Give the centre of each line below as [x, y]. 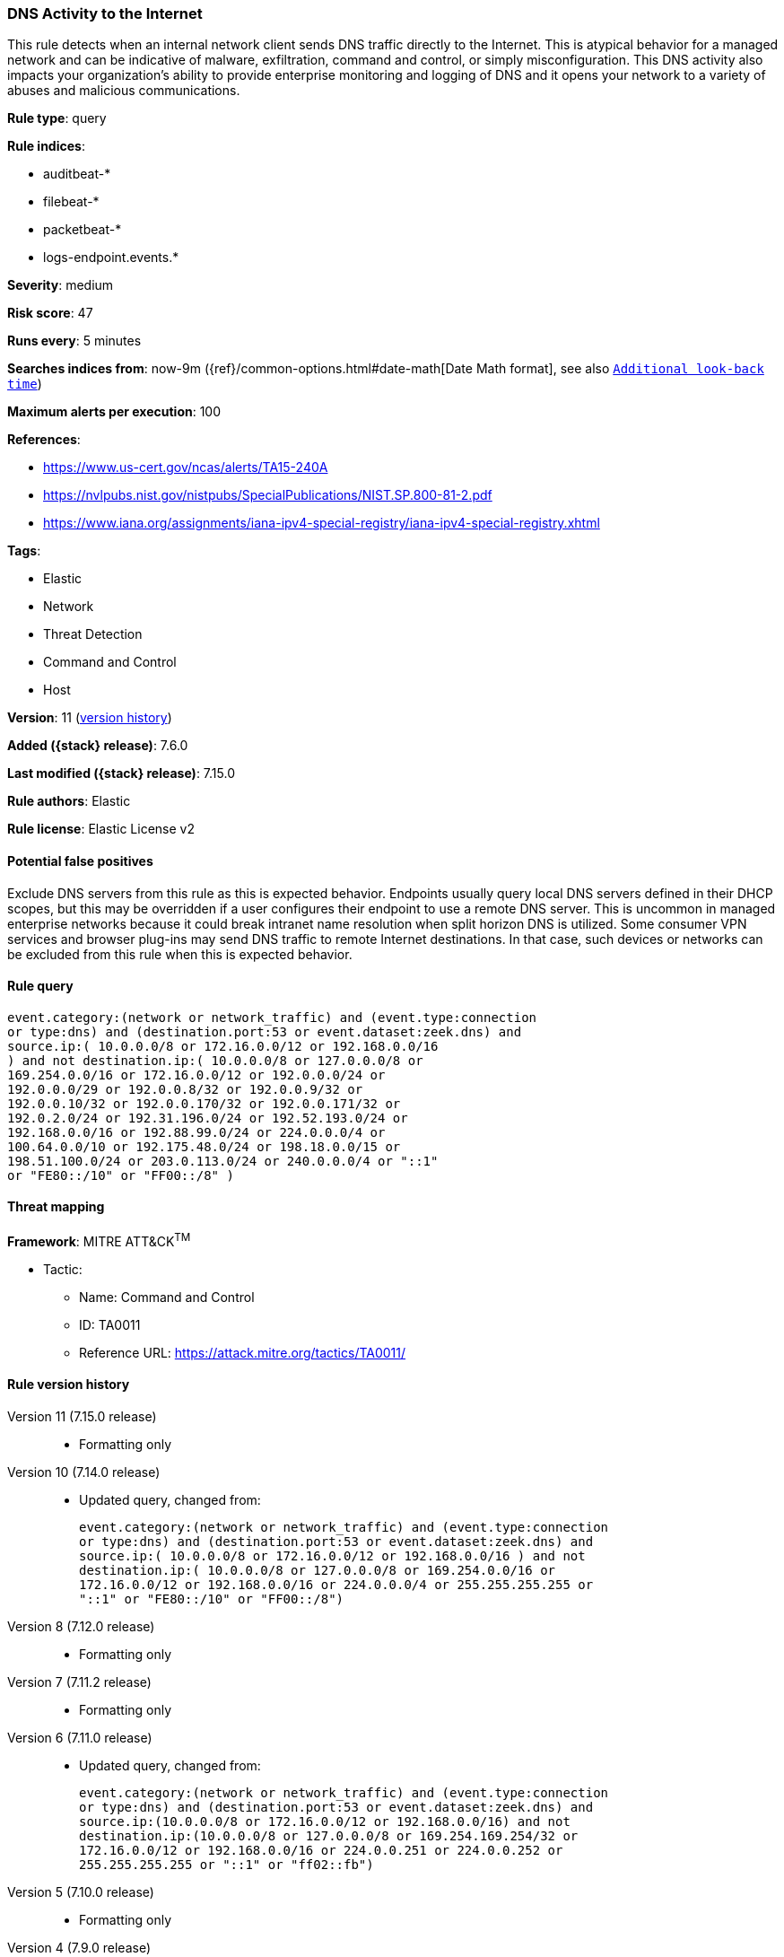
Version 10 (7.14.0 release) [84, 1472]
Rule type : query [57, 118]
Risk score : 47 [50, 313]
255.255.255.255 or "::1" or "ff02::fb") [226, 1864]
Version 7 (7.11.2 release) [79, 1682]
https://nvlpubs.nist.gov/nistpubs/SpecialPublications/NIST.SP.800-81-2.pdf [268, 495]
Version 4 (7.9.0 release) [79, 1947]
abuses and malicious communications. [124, 91]
